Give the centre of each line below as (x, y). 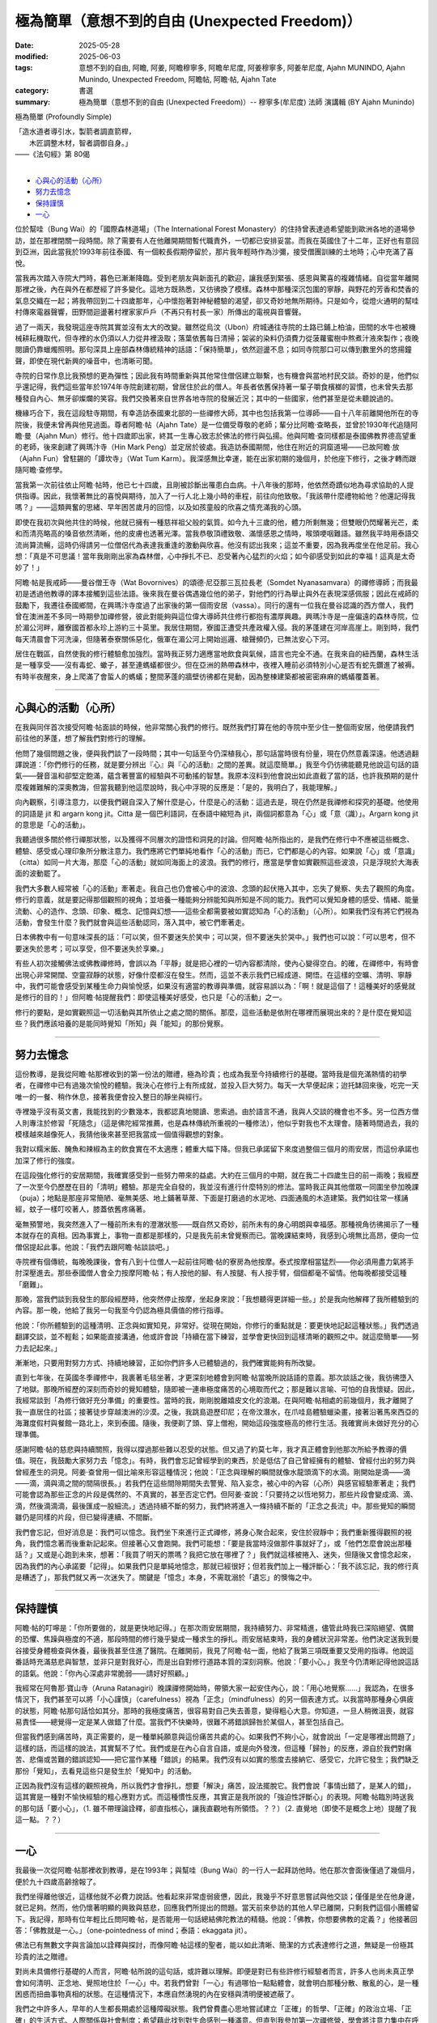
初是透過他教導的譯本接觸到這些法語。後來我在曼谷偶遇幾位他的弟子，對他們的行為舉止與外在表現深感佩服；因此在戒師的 (217, 594)
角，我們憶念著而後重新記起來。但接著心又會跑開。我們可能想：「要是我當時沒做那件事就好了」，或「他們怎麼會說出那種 (213, 1543)
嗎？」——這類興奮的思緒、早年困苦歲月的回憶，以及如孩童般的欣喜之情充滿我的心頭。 (160, 507)
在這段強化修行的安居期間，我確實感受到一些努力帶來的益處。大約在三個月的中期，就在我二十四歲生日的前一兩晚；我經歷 (217, 1175)
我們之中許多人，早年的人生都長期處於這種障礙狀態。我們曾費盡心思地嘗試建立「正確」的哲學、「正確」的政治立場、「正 (213, 2009)
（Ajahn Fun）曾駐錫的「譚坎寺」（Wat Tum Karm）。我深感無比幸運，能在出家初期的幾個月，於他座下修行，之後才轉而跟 (216, 458)
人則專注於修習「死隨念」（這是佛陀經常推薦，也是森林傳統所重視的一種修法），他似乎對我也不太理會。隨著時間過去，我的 (217, 1123)
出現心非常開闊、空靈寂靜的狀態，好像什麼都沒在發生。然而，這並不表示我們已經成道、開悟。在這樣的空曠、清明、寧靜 (213, 974)
